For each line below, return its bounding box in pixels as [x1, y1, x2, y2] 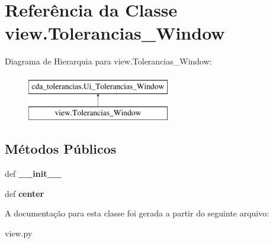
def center [5, 187, 44, 199]
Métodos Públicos [5, 140, 117, 158]
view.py [5, 227, 33, 239]
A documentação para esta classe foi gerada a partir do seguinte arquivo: [5, 207, 269, 219]
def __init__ [5, 167, 62, 180]
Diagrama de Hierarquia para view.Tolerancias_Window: [5, 55, 212, 67]
